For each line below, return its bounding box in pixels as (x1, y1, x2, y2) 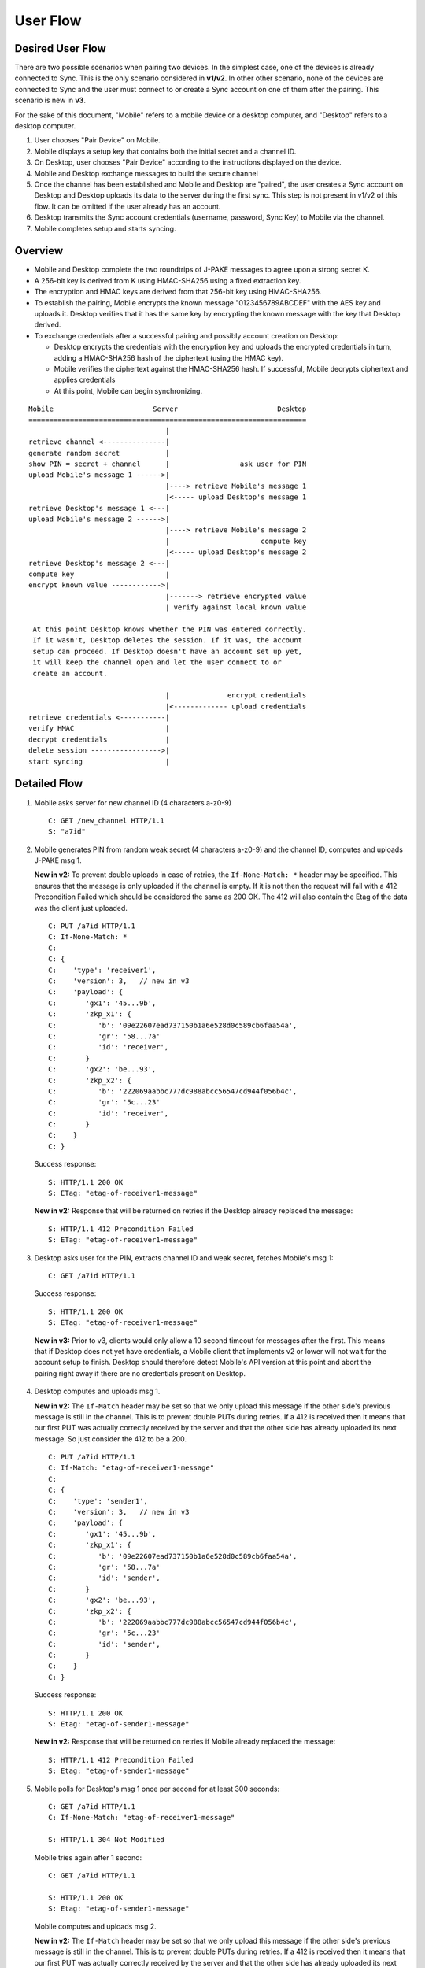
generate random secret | (28, 449, 170, 457)
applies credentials (54, 375, 116, 385)
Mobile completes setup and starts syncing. (34, 224, 176, 233)
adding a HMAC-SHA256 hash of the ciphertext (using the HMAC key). (54, 353, 283, 362)
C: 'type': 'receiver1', (48, 965, 157, 975)
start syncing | (28, 756, 170, 766)
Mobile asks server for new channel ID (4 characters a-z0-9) (34, 797, 232, 807)
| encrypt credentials (165, 691, 307, 700)
